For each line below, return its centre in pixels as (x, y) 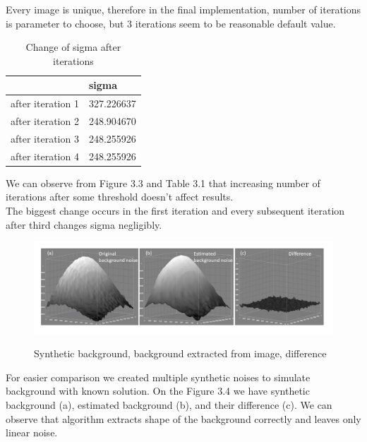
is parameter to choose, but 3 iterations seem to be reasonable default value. (171, 23)
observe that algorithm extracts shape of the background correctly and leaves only (183, 418)
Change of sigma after (73, 47)
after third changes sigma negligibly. (84, 224)
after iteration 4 (45, 156)
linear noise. (32, 432)
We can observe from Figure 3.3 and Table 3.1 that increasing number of (163, 183)
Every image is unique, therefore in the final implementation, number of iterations (183, 9)
